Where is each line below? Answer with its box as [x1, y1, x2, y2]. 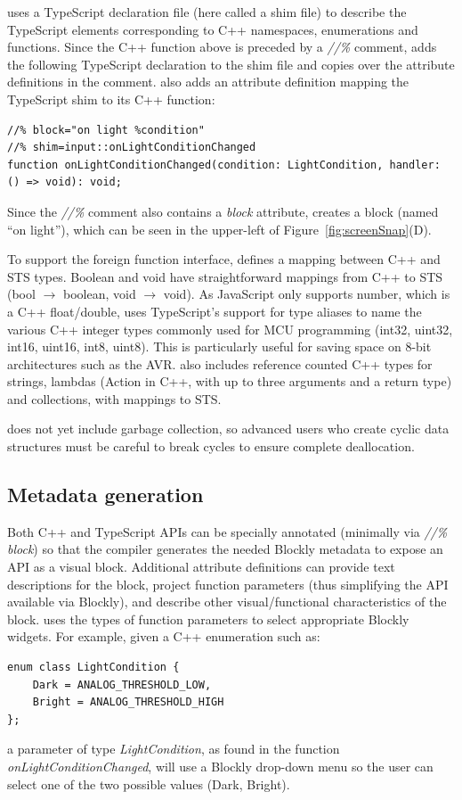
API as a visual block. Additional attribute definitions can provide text [7, 557, 395, 576]
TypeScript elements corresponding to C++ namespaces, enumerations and [7, 20, 418, 38]
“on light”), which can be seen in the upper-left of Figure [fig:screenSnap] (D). [7, 219, 432, 238]
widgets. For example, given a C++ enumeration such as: [7, 627, 320, 646]
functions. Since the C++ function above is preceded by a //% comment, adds [7, 37, 437, 56]
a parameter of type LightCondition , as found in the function [7, 739, 340, 758]
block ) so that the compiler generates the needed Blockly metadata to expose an [7, 540, 443, 558]
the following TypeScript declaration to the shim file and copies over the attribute [7, 54, 455, 73]
